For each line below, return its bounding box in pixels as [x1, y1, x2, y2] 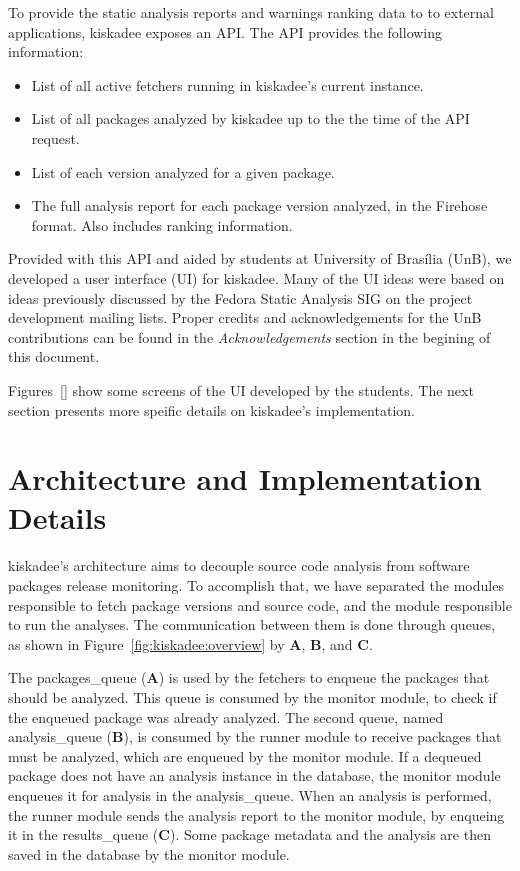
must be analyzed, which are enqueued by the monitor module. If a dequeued [8, 745, 482, 766]
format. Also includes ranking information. [31, 214, 293, 235]
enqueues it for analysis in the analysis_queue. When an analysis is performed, [8, 784, 492, 805]
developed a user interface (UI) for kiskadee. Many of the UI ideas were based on [8, 267, 505, 288]
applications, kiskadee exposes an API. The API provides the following [8, 21, 443, 42]
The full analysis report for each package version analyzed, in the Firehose [31, 195, 488, 216]
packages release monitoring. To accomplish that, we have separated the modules [8, 575, 504, 595]
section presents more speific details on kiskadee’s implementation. [8, 399, 415, 420]
